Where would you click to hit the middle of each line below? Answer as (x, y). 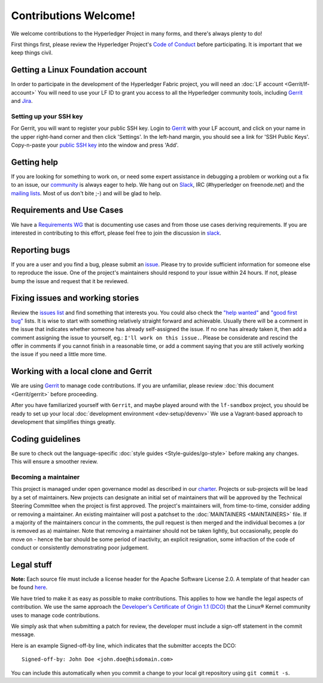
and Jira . (22, 101)
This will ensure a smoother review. (54, 462)
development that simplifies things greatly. (63, 421)
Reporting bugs (41, 250)
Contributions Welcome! (73, 16)
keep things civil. (32, 53)
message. (23, 635)
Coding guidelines (46, 439)
